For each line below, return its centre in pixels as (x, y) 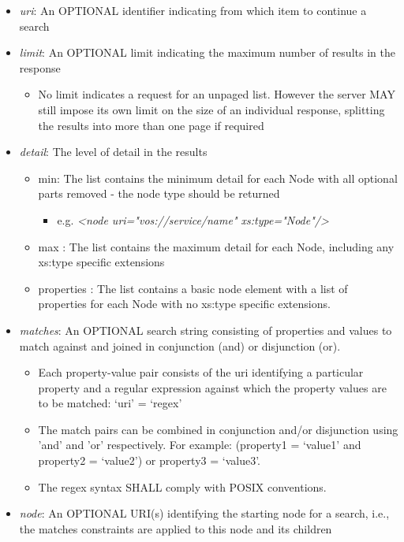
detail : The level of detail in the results (113, 152)
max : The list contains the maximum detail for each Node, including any (216, 246)
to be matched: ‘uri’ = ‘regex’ (110, 403)
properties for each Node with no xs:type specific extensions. (184, 304)
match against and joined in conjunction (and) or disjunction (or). (180, 345)
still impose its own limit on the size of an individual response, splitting (211, 109)
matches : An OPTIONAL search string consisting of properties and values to (206, 330)
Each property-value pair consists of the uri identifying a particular (201, 372)
